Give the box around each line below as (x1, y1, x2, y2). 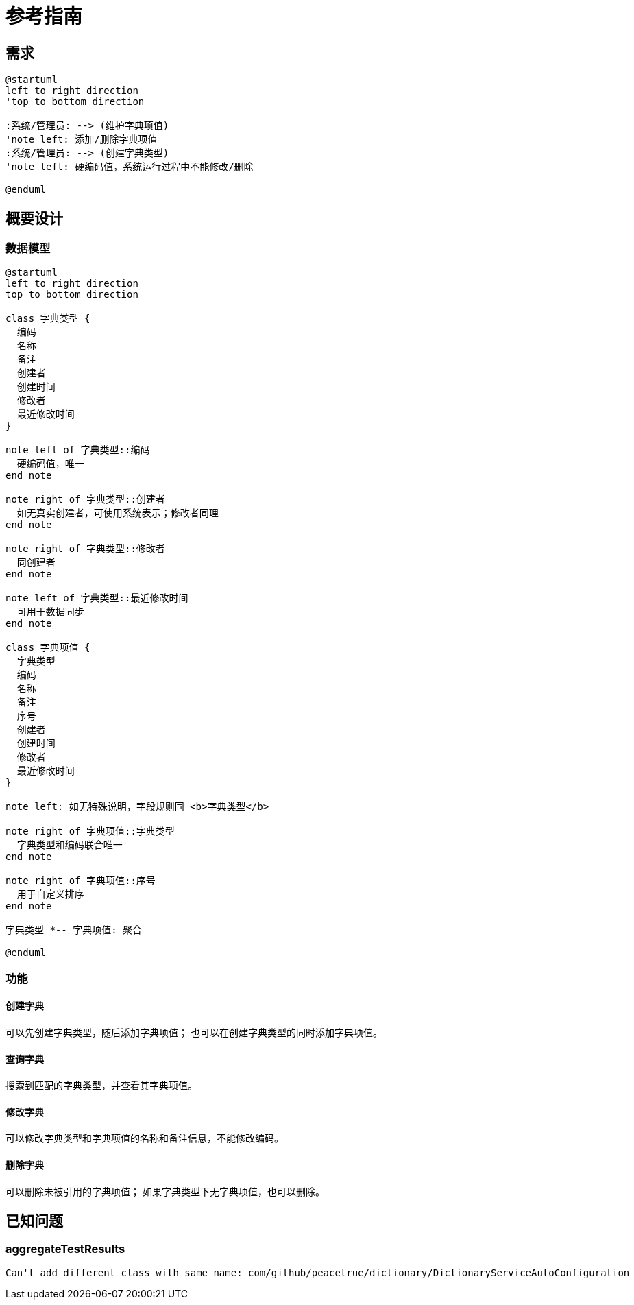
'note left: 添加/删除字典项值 (5, 134, 158, 145)
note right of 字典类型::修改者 (5, 543, 165, 555)
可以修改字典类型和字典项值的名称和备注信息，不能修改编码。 (5, 1132, 284, 1145)
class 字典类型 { (5, 313, 90, 324)
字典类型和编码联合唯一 (16, 839, 123, 851)
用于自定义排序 (16, 889, 84, 900)
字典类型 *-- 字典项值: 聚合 (5, 924, 143, 936)
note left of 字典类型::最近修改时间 (5, 592, 188, 604)
